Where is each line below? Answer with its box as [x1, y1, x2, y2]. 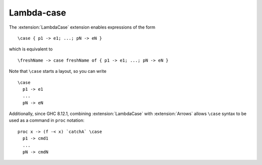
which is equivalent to [9, 46, 53, 52]
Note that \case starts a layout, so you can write [9, 68, 107, 74]
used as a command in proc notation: [9, 117, 85, 123]
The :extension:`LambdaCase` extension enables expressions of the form [9, 24, 155, 30]
